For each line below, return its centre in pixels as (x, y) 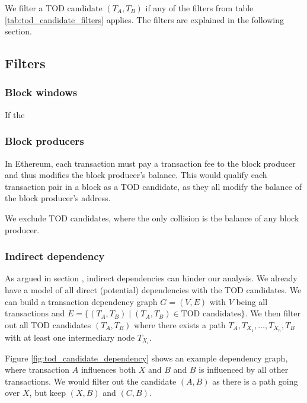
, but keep (48, 393)
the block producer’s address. (58, 198)
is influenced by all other (244, 369)
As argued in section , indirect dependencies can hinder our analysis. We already (151, 278)
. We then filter (273, 313)
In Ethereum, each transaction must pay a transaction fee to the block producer (150, 163)
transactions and (35, 313)
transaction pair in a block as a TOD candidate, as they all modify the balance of (153, 186)
